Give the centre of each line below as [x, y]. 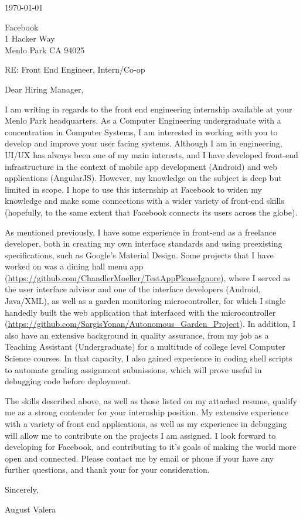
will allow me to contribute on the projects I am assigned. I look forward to [140, 435]
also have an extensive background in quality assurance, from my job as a [137, 335]
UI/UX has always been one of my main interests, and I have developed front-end [151, 154]
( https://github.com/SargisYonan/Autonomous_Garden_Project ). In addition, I [150, 324]
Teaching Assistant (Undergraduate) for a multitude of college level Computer [145, 346]
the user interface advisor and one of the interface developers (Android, [133, 289]
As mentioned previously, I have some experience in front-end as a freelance [141, 232]
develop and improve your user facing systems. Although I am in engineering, [144, 143]
